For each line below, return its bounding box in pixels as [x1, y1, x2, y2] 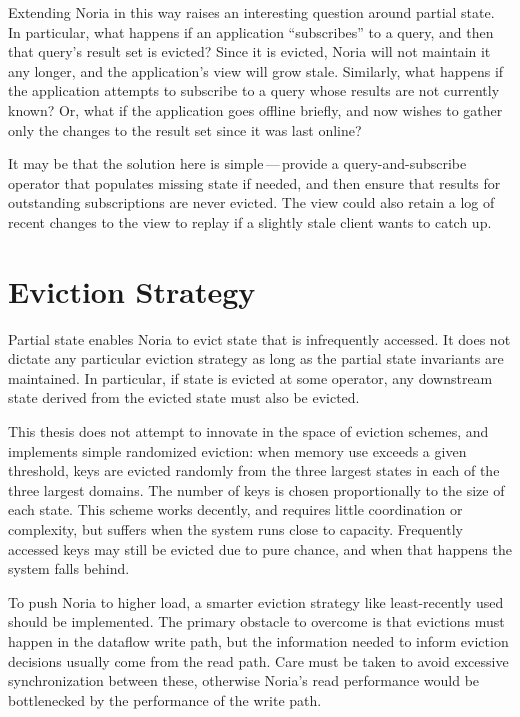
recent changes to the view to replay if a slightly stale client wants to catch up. [8, 211, 492, 232]
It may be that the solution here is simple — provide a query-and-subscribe [8, 153, 467, 174]
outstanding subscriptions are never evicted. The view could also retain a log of [8, 192, 495, 213]
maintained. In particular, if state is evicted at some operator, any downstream [8, 367, 493, 388]
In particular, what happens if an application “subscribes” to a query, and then [8, 21, 494, 42]
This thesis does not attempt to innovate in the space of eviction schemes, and [8, 421, 489, 442]
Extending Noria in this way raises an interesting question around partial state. [8, 2, 495, 22]
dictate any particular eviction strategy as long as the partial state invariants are [8, 348, 504, 369]
